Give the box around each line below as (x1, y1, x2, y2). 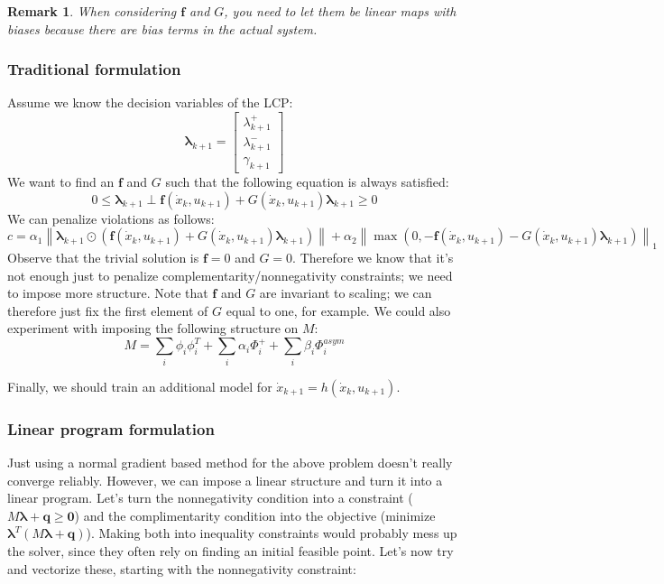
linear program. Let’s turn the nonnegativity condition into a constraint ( (7, 488, 413, 507)
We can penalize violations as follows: (7, 209, 215, 227)
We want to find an (7, 171, 115, 190)
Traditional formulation (7, 58, 181, 80)
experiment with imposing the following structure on (7, 319, 299, 338)
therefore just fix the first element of (7, 301, 208, 320)
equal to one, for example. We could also (226, 301, 451, 320)
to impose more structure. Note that (7, 283, 208, 302)
